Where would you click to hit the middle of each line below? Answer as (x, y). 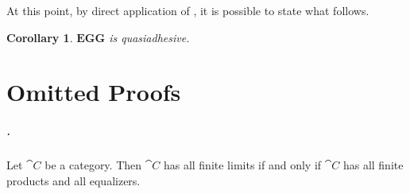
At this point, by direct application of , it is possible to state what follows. (188, 10)
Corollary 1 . (40, 37)
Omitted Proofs (94, 92)
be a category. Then (93, 165)
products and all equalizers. (73, 180)
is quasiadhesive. (149, 37)
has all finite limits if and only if (242, 165)
